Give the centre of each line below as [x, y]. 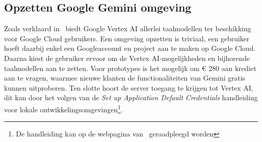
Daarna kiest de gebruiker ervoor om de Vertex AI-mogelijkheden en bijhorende [127, 58]
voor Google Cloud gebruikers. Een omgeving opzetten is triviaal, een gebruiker [127, 38]
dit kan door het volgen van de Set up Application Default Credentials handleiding [131, 97]
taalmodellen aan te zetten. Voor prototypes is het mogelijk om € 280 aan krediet [130, 68]
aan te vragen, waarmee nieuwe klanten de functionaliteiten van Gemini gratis [125, 78]
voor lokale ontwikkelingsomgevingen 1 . [63, 108]
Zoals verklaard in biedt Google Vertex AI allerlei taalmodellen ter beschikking [128, 28]
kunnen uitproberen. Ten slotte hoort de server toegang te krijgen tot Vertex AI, [129, 87]
